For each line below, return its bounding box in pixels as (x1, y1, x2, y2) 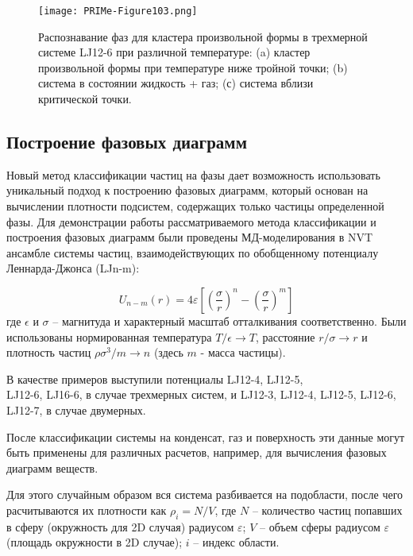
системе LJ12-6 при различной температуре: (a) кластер (38, 44, 311, 60)
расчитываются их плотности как (6, 501, 167, 518)
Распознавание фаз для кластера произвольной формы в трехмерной (38, 28, 368, 44)
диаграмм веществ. (6, 459, 98, 476)
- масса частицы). (200, 344, 286, 361)
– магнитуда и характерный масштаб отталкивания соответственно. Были (52, 312, 407, 329)
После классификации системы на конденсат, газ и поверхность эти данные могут (6, 428, 405, 445)
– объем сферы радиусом (259, 518, 380, 535)
